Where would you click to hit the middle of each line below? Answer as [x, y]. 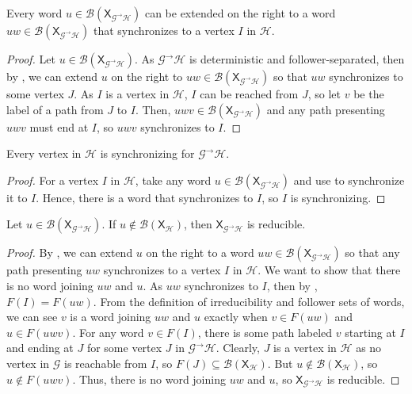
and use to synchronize [349, 180]
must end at [59, 126]
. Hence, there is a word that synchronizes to [145, 197]
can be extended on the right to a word [240, 13]
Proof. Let [31, 59]
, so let [324, 94]
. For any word [108, 332]
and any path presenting [326, 109]
